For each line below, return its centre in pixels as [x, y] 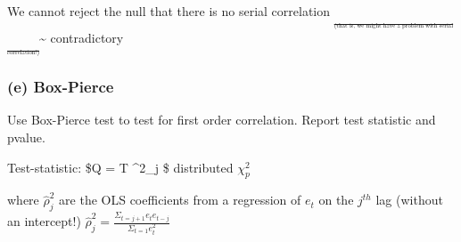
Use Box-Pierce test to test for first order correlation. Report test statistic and [222, 120]
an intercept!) [44, 221]
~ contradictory [82, 38]
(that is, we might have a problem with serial [394, 24]
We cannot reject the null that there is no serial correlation [169, 11]
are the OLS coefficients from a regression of [180, 200]
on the [336, 200]
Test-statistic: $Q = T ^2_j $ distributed [120, 167]
